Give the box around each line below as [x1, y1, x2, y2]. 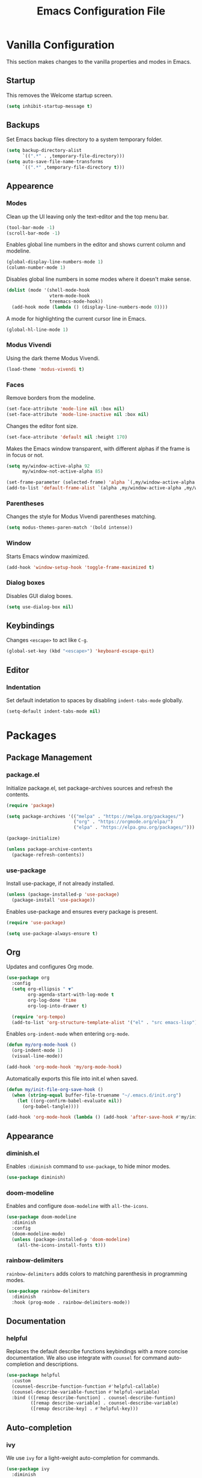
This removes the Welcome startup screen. [6, 92, 113, 99]
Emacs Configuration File [37, 4, 165, 18]
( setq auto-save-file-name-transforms [6, 159, 103, 165]
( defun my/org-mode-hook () [6, 1042, 77, 1048]
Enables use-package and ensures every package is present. [6, 908, 158, 915]
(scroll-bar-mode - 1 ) [6, 230, 61, 236]
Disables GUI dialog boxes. [6, 592, 73, 599]
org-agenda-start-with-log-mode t [28, 992, 114, 998]
